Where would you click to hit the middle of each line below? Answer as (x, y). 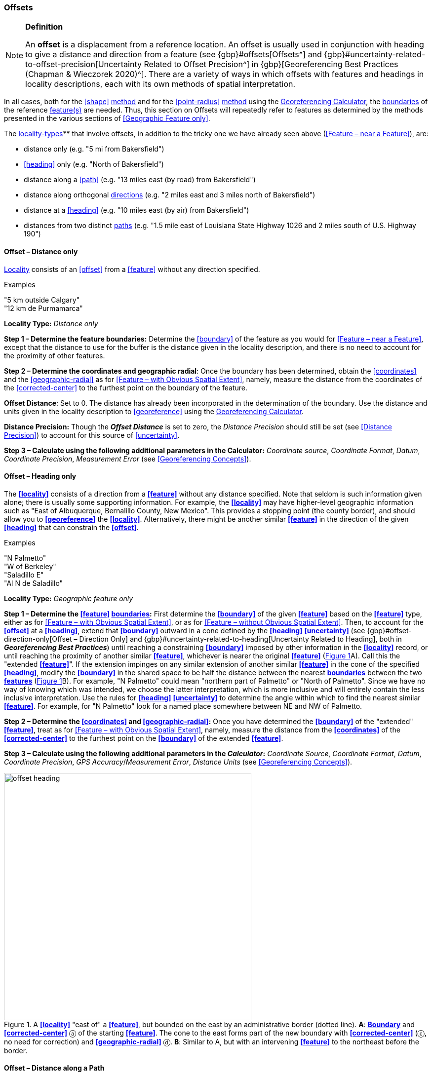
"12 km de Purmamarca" (43, 308)
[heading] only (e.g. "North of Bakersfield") (94, 164)
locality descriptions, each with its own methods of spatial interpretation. (160, 84)
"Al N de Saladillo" (34, 583)
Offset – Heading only (40, 476)
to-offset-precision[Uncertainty (83, 64)
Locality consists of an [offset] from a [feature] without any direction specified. (132, 269)
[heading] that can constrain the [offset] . (71, 527)
